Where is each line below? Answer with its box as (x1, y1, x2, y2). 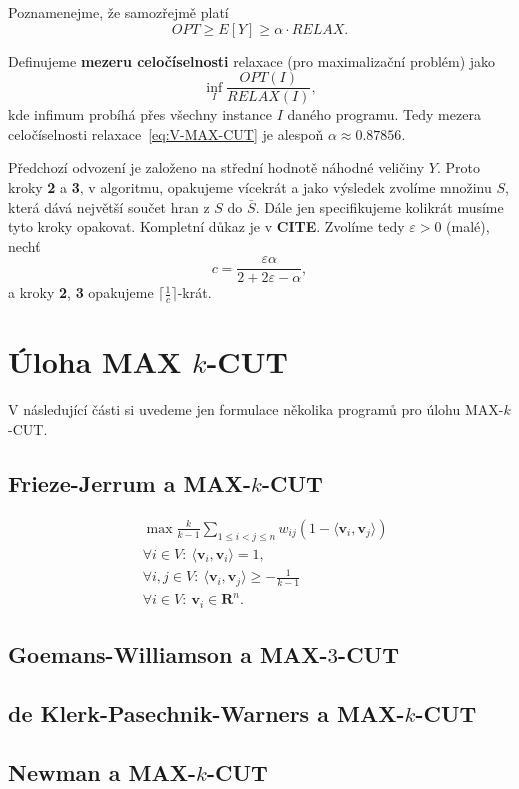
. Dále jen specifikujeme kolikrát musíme (255, 196, 504, 217)
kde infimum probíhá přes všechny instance (8, 104, 272, 125)
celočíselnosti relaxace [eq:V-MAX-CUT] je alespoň (8, 123, 324, 144)
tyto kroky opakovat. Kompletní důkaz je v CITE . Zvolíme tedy (8, 216, 405, 237)
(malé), (446, 216, 490, 237)
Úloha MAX (8, 341, 182, 382)
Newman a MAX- (8, 756, 196, 787)
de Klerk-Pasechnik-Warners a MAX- (8, 697, 405, 728)
